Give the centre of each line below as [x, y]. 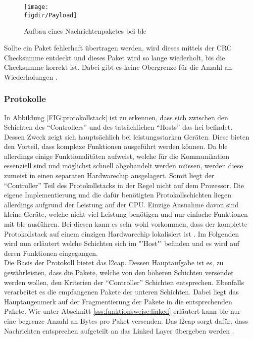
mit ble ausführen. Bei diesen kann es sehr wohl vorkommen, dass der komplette [126, 224]
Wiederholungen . [31, 76]
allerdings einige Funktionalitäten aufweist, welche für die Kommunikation [117, 156]
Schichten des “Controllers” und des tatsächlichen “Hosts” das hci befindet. [118, 127]
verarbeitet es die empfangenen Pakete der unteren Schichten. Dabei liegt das [121, 292]
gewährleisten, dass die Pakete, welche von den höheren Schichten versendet [119, 272]
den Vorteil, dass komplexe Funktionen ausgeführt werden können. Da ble [116, 146]
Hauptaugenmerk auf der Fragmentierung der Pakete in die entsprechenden [118, 301]
